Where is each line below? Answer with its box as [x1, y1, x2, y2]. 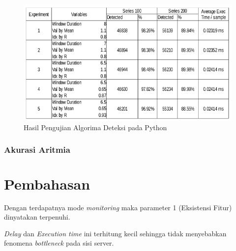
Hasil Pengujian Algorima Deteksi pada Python [24, 122, 167, 133]
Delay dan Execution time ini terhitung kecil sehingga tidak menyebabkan [4, 228, 227, 238]
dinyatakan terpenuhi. [4, 212, 70, 222]
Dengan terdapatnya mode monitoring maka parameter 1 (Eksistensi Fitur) [4, 202, 232, 212]
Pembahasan [4, 173, 90, 194]
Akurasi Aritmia [4, 143, 70, 155]
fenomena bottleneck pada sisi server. [4, 238, 114, 248]
